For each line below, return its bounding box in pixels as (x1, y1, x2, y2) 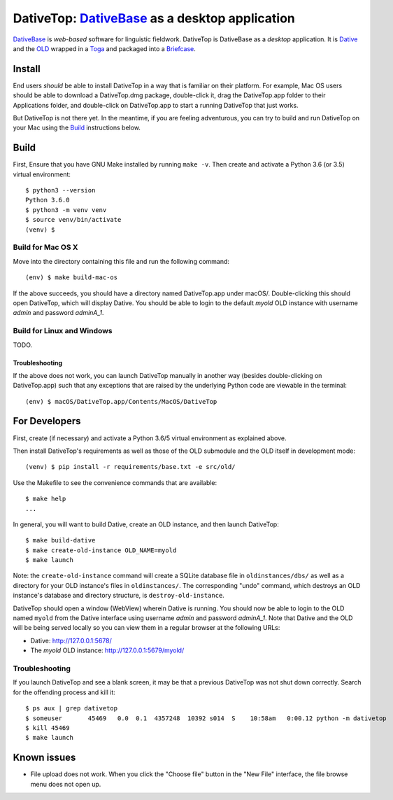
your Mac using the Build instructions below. (13, 123, 141, 132)
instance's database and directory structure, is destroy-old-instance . (13, 591, 225, 600)
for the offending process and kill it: (13, 688, 115, 696)
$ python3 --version (25, 186, 96, 195)
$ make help (25, 495, 66, 503)
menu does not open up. (30, 780, 101, 788)
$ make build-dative (25, 536, 96, 545)
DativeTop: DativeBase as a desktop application (13, 10, 295, 26)
